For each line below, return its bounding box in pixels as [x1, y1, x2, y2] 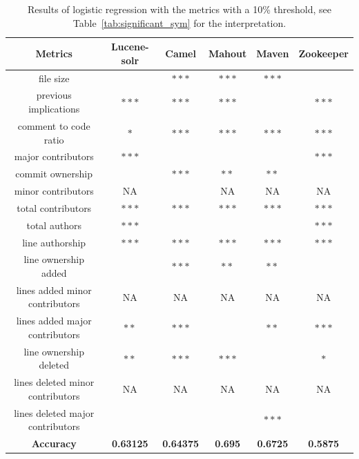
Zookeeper [298, 46, 349, 60]
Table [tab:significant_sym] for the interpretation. [72, 15, 287, 30]
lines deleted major [14, 405, 95, 420]
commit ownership [15, 166, 93, 181]
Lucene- [110, 39, 149, 54]
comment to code [17, 118, 90, 133]
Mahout [208, 46, 247, 60]
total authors [26, 217, 81, 232]
